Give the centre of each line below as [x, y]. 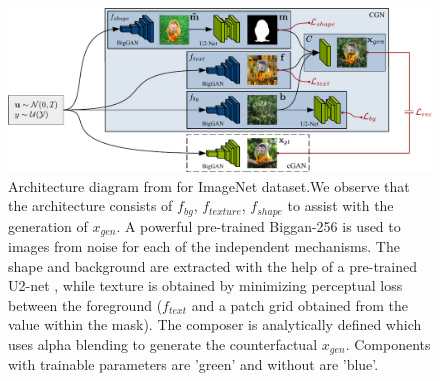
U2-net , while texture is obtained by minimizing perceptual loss [205, 285]
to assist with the [340, 205]
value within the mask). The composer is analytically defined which [215, 324]
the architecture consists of [90, 205]
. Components [388, 344]
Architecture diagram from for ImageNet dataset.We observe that [209, 185]
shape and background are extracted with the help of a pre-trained [213, 265]
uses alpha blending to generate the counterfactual [163, 344]
